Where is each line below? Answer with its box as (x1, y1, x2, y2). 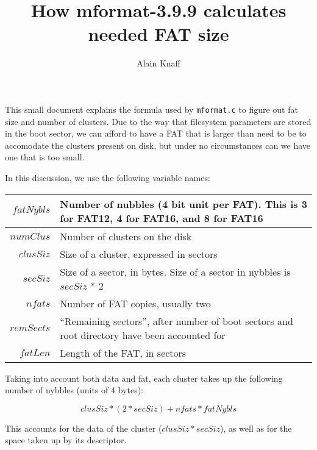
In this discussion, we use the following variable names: (5, 171, 210, 184)
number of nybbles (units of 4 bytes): (5, 384, 144, 396)
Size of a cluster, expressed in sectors (60, 246, 218, 261)
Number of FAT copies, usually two (60, 296, 211, 310)
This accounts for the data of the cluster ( (5, 421, 162, 434)
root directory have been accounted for (60, 327, 226, 342)
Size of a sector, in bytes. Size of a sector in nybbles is (60, 264, 291, 279)
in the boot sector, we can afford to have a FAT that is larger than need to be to (5, 127, 307, 140)
